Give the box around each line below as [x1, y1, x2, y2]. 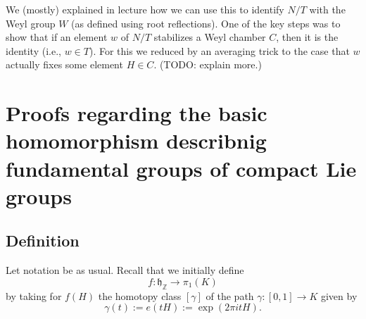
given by [320, 288, 358, 303]
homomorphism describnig [6, 126, 267, 155]
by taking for [6, 288, 62, 303]
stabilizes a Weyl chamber [153, 30, 266, 44]
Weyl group [6, 15, 56, 30]
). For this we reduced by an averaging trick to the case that [89, 43, 350, 58]
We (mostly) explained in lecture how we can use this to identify [6, 2, 284, 16]
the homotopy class [98, 288, 182, 303]
